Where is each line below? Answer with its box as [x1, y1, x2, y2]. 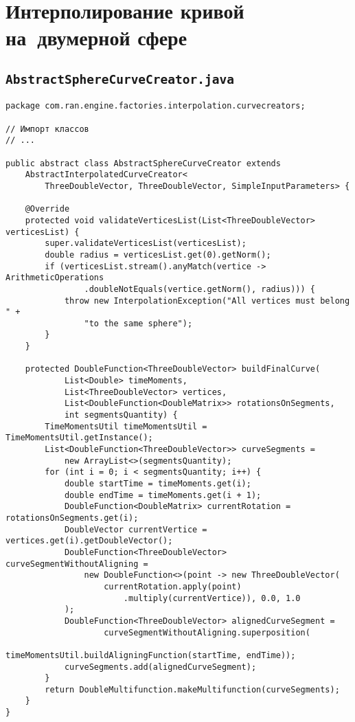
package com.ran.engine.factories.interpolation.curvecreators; [5, 101, 306, 111]
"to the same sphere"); [84, 318, 193, 328]
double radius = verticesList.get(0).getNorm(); [45, 249, 271, 260]
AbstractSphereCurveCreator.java [5, 71, 235, 87]
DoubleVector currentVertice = [64, 524, 207, 534]
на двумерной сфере [5, 23, 187, 52]
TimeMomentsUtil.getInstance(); [5, 433, 153, 443]
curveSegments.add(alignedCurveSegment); [64, 662, 257, 672]
